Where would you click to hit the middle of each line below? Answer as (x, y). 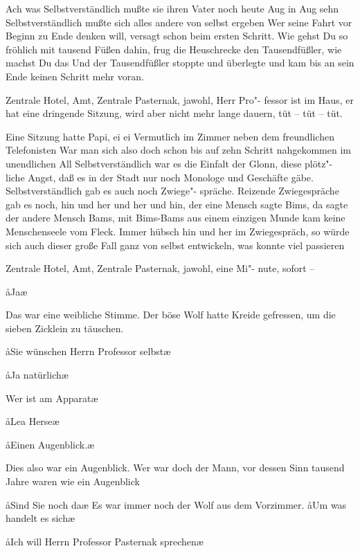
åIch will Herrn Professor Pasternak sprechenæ (105, 541)
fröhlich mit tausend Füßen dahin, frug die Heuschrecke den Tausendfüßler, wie (174, 49)
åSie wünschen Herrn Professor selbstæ (88, 351)
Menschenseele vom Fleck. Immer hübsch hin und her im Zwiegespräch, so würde (178, 231)
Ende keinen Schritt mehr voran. (75, 76)
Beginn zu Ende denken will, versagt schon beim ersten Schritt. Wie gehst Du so (177, 36)
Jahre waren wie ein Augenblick (73, 481)
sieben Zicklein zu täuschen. (65, 328)
